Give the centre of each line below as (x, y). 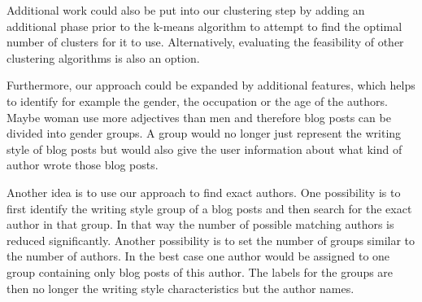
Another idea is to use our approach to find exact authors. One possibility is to (204, 192)
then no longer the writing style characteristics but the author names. (181, 288)
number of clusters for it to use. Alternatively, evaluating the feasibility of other (205, 42)
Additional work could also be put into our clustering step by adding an (186, 10)
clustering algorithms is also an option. (103, 57)
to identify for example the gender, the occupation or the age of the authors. (197, 101)
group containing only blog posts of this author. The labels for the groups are (200, 271)
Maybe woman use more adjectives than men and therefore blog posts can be (199, 117)
